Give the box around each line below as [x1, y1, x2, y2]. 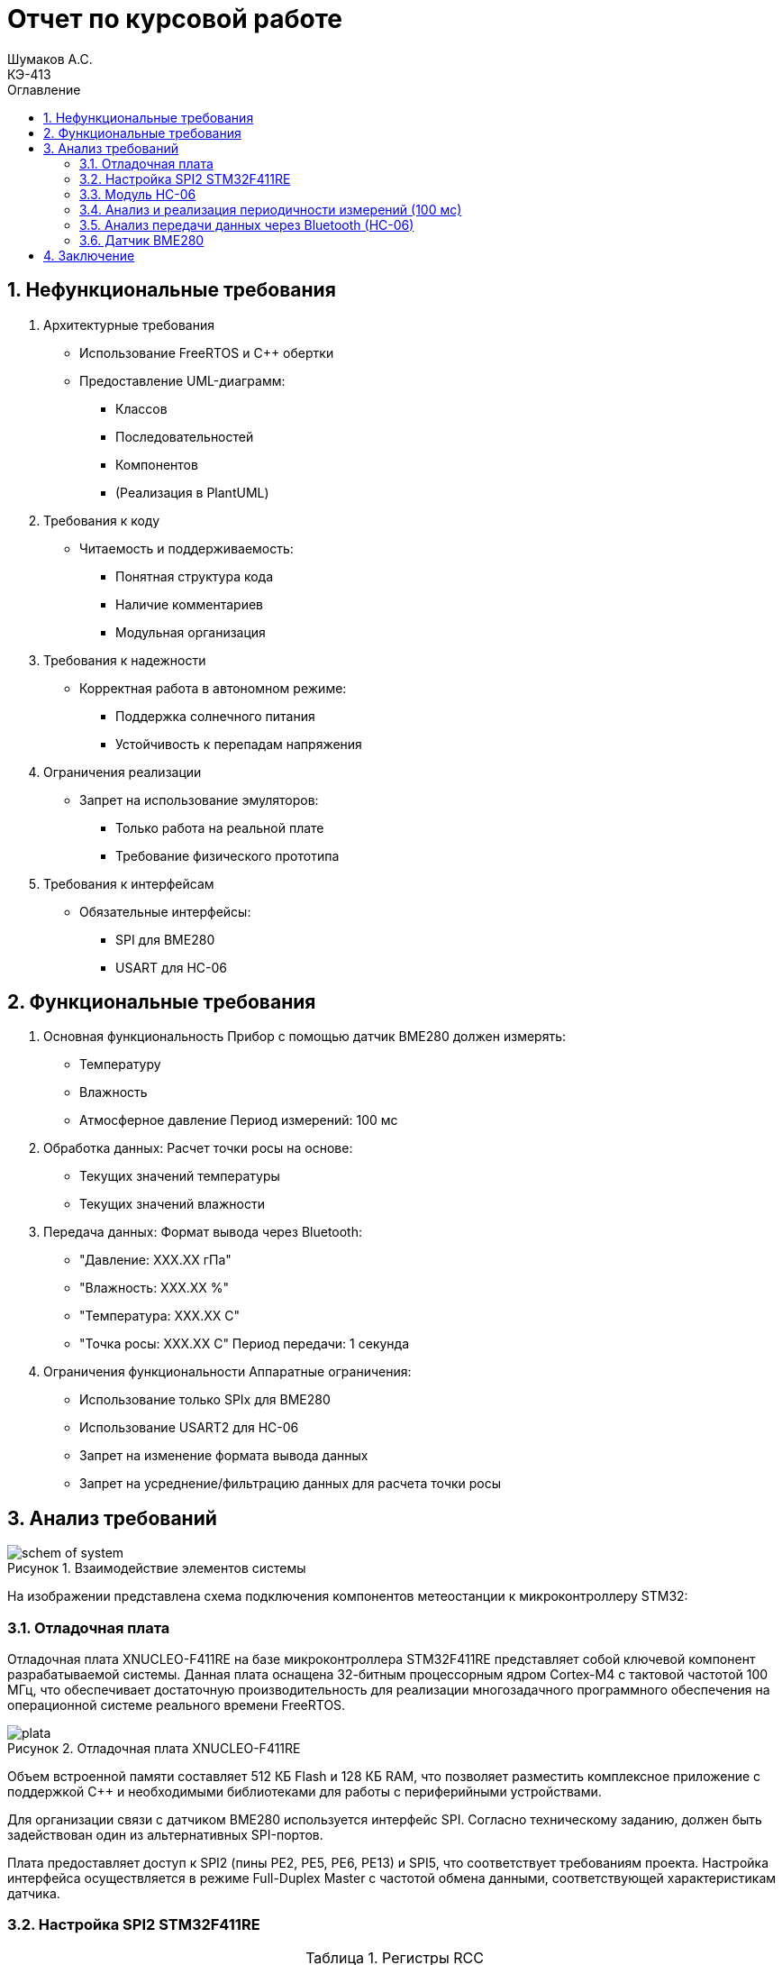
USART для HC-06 [115, 959, 227, 975]
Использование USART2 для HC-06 [79, 1420, 299, 1436]
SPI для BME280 [115, 931, 215, 947]
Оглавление [7, 81, 81, 97]
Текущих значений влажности [79, 1196, 265, 1212]
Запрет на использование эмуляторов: [79, 791, 319, 808]
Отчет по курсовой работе [7, 4, 343, 34]
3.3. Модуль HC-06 [79, 186, 196, 202]
